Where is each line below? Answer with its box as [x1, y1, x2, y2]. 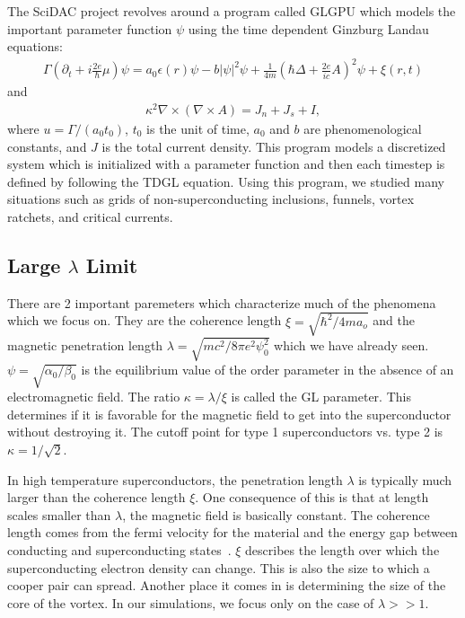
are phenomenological [303, 119, 422, 138]
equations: [7, 37, 63, 56]
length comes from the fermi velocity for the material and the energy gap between [7, 523, 458, 542]
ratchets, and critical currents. [7, 207, 173, 225]
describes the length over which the [245, 540, 440, 559]
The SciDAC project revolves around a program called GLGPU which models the [7, 2, 456, 20]
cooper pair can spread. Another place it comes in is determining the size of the [7, 576, 446, 595]
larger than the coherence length [7, 488, 186, 507]
